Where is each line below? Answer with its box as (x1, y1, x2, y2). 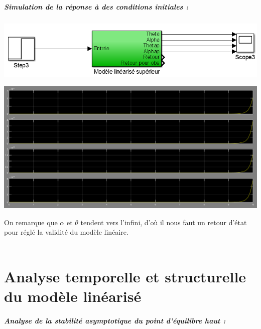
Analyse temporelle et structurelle (4, 266, 246, 286)
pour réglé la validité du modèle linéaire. (4, 227, 128, 237)
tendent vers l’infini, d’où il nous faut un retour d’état (80, 217, 247, 227)
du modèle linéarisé (4, 285, 142, 306)
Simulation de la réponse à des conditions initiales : (4, 1, 189, 12)
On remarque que (4, 217, 58, 227)
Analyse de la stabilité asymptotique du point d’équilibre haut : (4, 315, 226, 325)
